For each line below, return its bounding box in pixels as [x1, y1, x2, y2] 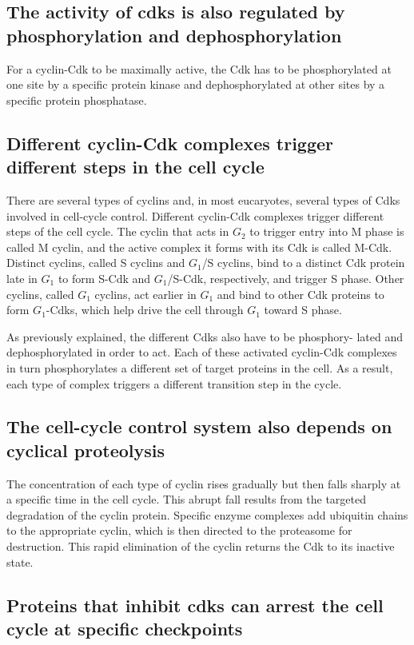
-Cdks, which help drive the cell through [46, 301, 244, 318]
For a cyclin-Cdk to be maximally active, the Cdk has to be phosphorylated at [6, 60, 392, 77]
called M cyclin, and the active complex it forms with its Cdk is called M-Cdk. [6, 238, 392, 255]
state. [6, 553, 34, 570]
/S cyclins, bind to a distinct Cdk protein [201, 254, 405, 271]
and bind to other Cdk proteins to [217, 285, 384, 302]
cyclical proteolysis [6, 437, 165, 462]
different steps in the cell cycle [6, 154, 265, 179]
